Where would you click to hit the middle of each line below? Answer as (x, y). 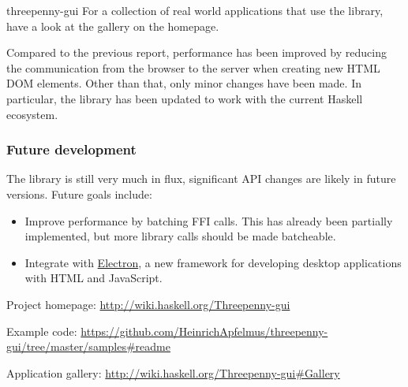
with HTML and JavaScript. (94, 278)
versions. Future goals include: (79, 193)
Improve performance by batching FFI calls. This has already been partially (209, 220)
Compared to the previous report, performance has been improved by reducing (197, 52)
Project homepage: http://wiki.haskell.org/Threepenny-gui (148, 304)
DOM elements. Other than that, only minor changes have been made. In (184, 83)
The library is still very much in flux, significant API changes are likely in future (201, 179)
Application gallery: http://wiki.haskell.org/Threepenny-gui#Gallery (173, 372)
